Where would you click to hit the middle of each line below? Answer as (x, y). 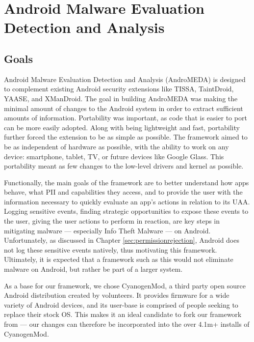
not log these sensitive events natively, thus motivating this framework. (111, 249)
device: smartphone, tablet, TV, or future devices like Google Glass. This (114, 156)
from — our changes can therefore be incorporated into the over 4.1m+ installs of (127, 324)
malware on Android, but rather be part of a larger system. (93, 269)
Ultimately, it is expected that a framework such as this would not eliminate (119, 259)
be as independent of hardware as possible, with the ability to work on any (116, 146)
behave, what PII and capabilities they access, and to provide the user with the (123, 192)
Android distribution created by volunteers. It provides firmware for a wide (117, 295)
